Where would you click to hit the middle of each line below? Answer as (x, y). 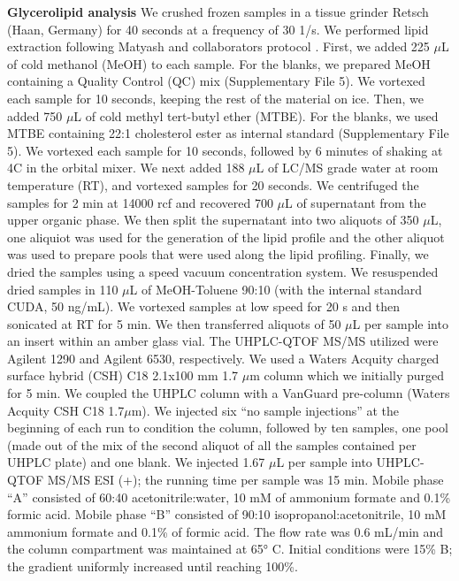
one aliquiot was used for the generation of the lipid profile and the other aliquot (226, 237)
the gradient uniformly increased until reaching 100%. (153, 566)
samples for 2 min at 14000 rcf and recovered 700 (140, 202)
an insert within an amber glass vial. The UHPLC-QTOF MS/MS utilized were (223, 341)
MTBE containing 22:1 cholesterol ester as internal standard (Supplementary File (228, 133)
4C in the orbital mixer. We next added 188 (126, 168)
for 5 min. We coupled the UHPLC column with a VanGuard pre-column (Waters (229, 393)
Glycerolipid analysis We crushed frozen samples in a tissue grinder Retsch (218, 11)
